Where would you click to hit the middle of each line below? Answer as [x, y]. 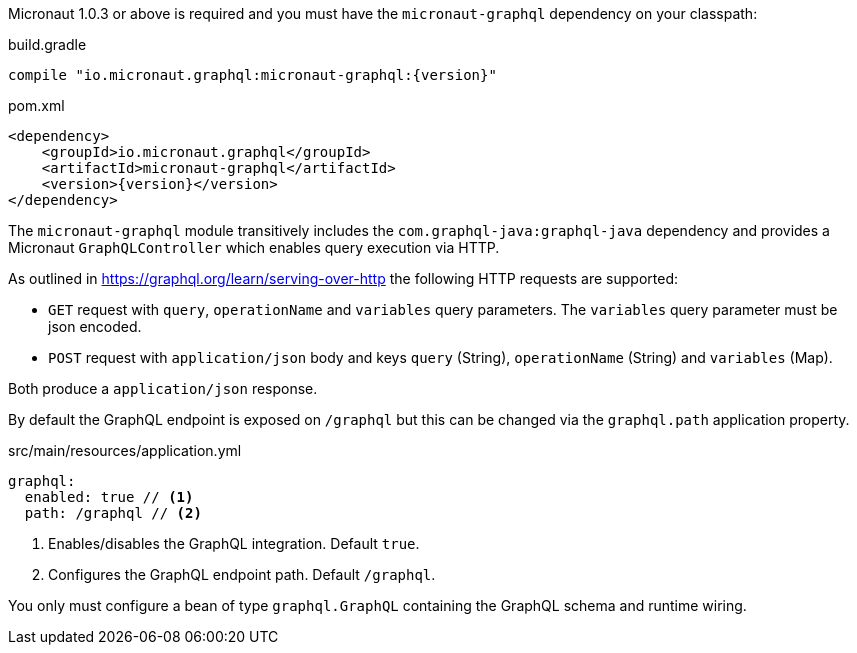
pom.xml [36, 105]
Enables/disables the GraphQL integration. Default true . [234, 543]
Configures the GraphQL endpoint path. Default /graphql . [242, 574]
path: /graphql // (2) [113, 513]
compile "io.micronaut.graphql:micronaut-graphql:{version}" [252, 75]
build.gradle [47, 44]
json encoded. [95, 326]
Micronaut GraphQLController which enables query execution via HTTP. [254, 247]
